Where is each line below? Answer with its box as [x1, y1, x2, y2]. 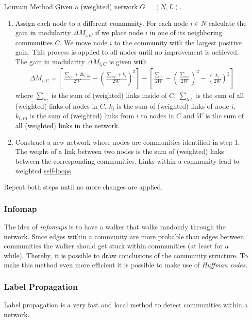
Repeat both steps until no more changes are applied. [4, 182, 163, 192]
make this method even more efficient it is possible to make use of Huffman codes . [4, 260, 248, 270]
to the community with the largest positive [114, 37, 242, 47]
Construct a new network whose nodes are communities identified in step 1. [15, 136, 240, 147]
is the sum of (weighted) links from [30, 110, 134, 120]
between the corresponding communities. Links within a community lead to [15, 155, 240, 166]
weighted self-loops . [15, 165, 73, 175]
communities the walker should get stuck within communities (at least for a [4, 241, 229, 251]
